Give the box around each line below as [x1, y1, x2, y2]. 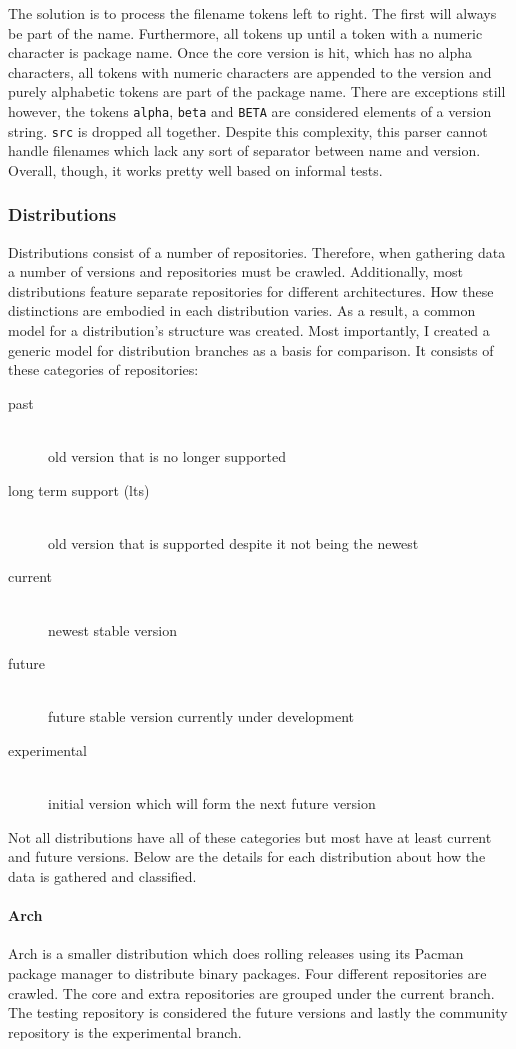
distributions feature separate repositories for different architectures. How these [8, 280, 494, 301]
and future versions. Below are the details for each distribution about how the [8, 846, 486, 867]
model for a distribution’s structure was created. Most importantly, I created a [8, 320, 490, 341]
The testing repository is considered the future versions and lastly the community [8, 1002, 508, 1023]
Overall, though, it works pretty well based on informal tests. [8, 159, 383, 180]
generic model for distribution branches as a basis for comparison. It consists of [8, 339, 494, 360]
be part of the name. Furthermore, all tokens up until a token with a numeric [8, 22, 483, 43]
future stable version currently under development [48, 706, 355, 727]
